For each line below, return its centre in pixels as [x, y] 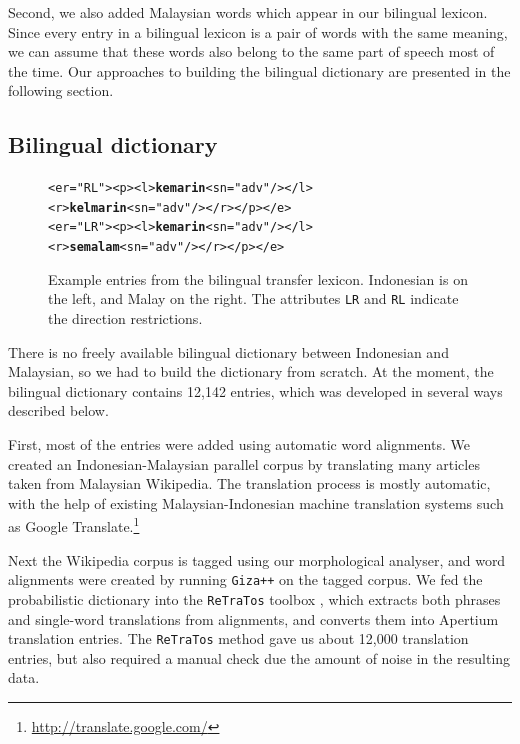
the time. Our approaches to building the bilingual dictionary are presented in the [259, 70]
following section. [61, 90]
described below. [58, 410]
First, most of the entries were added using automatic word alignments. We [239, 444]
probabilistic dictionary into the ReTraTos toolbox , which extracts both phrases [254, 598]
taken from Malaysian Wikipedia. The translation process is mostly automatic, [249, 483]
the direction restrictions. [125, 318]
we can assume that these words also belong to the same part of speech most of [251, 51]
